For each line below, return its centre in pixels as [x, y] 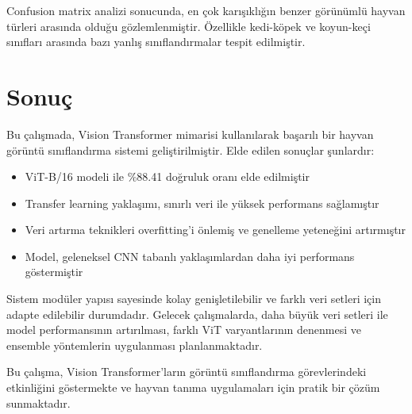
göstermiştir [54, 272]
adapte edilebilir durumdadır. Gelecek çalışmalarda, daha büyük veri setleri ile [197, 314]
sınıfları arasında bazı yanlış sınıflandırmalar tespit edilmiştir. [156, 42]
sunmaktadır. [39, 402]
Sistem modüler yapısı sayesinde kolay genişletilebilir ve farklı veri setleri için [194, 299]
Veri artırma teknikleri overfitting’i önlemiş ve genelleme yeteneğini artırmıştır [215, 230]
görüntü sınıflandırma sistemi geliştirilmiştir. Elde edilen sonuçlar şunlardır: [191, 149]
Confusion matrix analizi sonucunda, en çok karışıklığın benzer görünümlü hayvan [206, 10]
